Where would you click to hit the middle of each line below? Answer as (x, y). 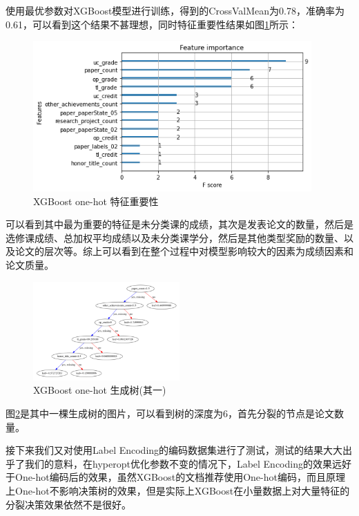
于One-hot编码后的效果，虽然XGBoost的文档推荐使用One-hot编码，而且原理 (175, 477)
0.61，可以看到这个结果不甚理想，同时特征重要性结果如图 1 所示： (152, 24)
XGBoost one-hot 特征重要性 (96, 201)
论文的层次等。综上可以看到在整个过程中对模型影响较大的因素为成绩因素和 (184, 251)
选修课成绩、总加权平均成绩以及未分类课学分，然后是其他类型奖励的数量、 (175, 237)
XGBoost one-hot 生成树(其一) (100, 390)
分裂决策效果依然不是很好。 (68, 504)
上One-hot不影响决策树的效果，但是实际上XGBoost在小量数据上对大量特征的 (178, 490)
